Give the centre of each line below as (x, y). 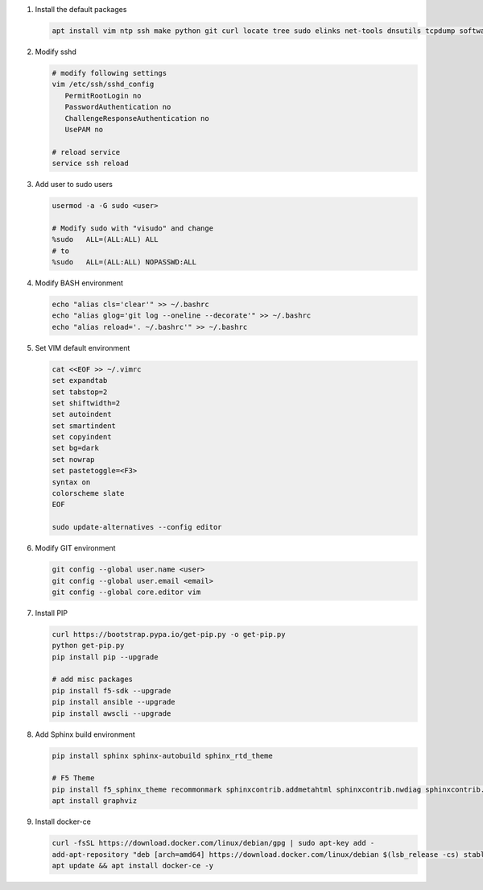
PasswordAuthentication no (118, 107)
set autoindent (82, 414)
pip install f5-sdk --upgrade (111, 690)
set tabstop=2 (80, 392)
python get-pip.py (88, 646)
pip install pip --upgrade (105, 657)
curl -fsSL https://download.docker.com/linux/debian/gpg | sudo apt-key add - (213, 843)
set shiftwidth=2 (86, 403)
